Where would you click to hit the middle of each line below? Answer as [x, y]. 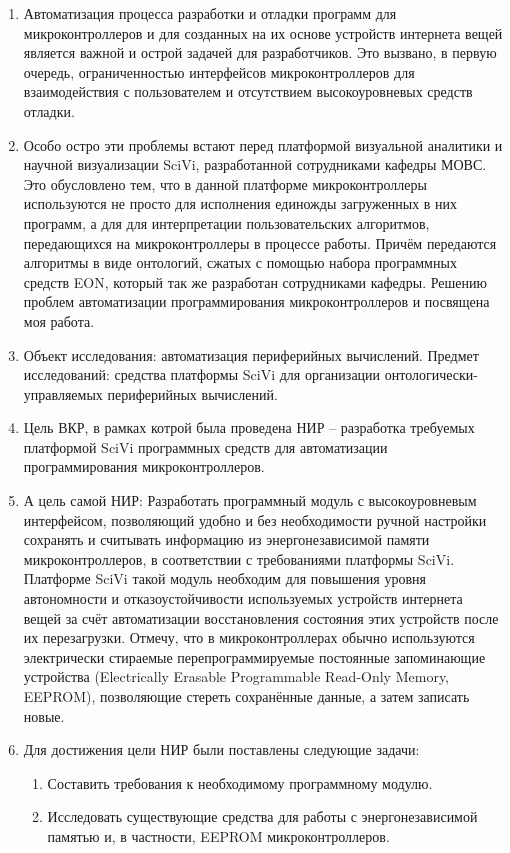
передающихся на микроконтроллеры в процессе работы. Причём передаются [260, 242]
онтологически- [431, 374]
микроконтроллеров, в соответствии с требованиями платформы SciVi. [239, 558]
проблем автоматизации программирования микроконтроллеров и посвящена [256, 301]
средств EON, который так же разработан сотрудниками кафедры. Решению [255, 281]
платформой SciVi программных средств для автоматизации [205, 446]
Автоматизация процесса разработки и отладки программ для [210, 13]
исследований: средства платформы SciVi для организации [202, 374]
